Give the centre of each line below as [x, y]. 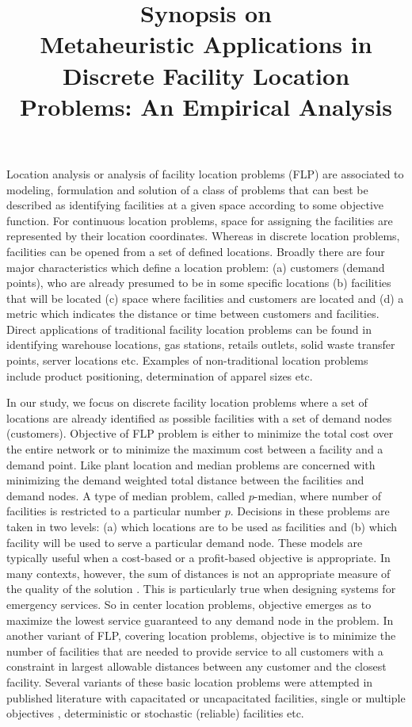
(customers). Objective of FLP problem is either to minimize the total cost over [200, 433]
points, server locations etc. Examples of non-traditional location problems [187, 360]
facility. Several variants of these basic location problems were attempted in [190, 681]
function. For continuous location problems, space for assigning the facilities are [200, 220]
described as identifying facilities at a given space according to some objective [195, 205]
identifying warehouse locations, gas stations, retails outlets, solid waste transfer [201, 344]
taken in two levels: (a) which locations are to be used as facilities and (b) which [202, 526]
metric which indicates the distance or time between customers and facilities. [193, 314]
